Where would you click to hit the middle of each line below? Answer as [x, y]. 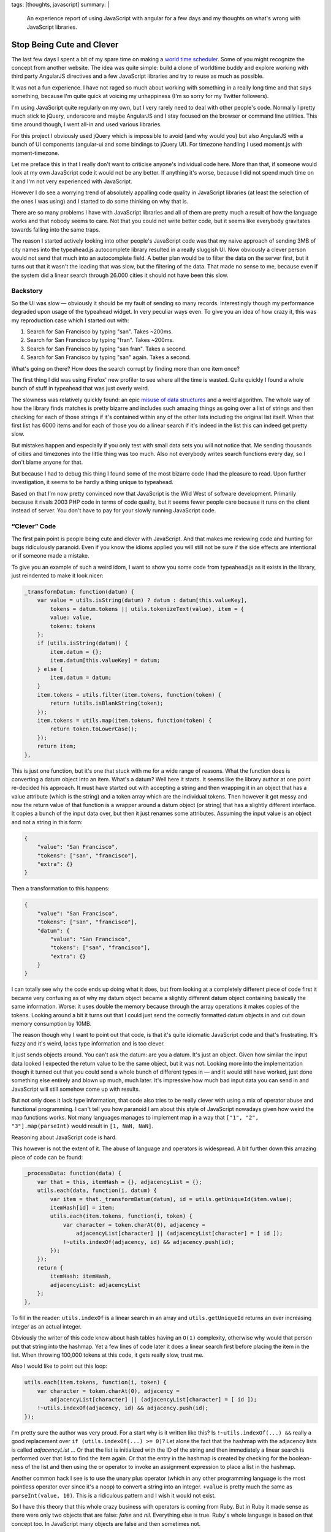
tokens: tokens [73, 626]
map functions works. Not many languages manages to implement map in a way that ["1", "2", [135, 1117]
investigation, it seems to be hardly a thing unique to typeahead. [93, 482]
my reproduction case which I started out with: [70, 320]
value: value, [71, 618]
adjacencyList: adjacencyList [95, 1285]
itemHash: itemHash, [81, 1276]
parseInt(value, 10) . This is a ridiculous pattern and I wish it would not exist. [114, 1495]
